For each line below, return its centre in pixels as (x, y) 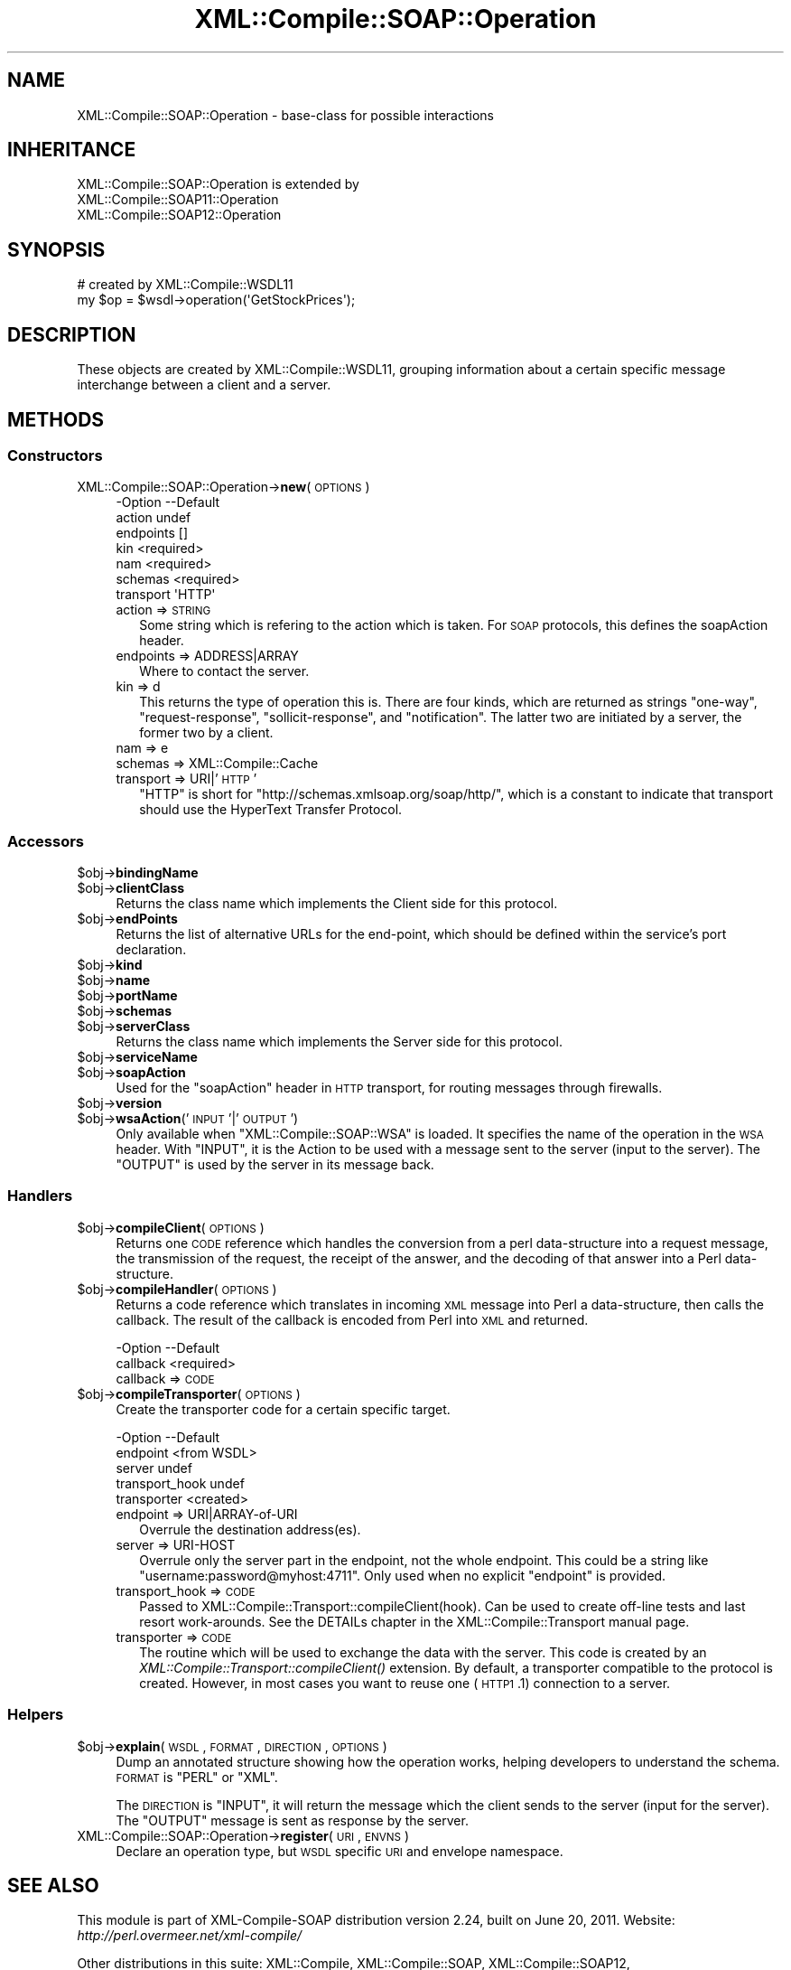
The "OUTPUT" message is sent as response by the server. (292, 1820)
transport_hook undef (180, 1483)
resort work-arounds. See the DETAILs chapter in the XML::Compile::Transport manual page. (414, 1621)
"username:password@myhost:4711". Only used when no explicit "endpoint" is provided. (403, 1575)
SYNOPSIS (56, 249)
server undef (154, 1468)
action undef (154, 518)
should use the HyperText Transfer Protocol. (271, 810)
